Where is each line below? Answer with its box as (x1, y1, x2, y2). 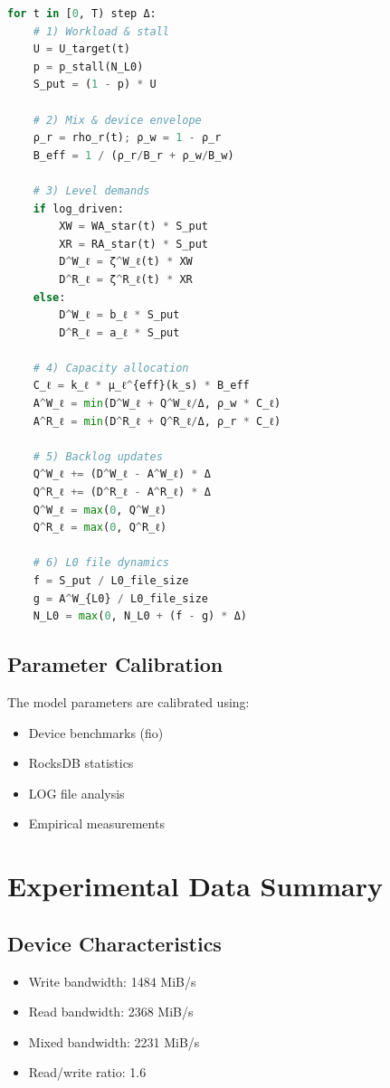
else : (33, 290, 66, 304)
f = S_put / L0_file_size (33, 574, 189, 587)
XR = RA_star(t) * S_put (59, 237, 208, 251)
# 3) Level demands (33, 184, 150, 197)
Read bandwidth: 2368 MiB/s (28, 1002, 194, 1021)
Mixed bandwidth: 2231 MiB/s (28, 1032, 200, 1051)
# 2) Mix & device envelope (33, 113, 202, 127)
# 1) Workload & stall (33, 24, 169, 38)
